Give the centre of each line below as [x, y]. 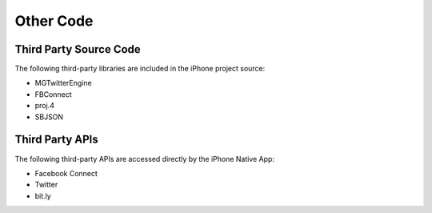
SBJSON [49, 117]
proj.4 [45, 106]
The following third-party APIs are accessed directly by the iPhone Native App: [145, 159]
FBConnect [53, 94]
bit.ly [43, 195]
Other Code [54, 21]
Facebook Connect [66, 173]
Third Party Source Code [78, 49]
